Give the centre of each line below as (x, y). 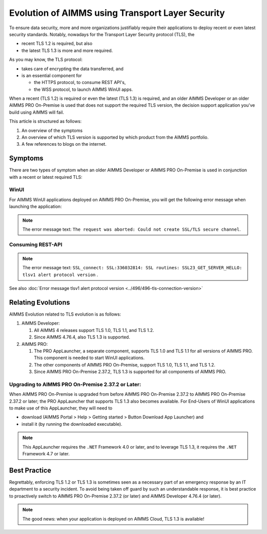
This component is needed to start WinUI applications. (89, 358)
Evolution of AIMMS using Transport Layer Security (117, 13)
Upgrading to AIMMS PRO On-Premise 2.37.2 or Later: (75, 384)
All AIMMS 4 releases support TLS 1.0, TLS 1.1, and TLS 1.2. (94, 330)
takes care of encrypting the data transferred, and (72, 69)
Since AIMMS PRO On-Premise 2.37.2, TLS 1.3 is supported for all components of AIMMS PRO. (130, 372)
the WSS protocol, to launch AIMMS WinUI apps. (83, 89)
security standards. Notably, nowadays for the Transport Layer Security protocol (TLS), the (102, 34)
